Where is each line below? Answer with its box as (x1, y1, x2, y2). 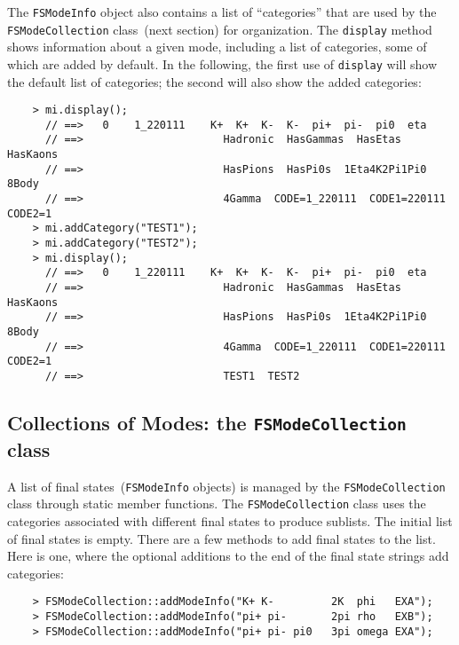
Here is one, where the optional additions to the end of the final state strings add (7, 547, 449, 565)
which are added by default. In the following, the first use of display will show (7, 54, 438, 73)
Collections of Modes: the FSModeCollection (7, 409, 407, 437)
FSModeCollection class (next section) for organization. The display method (7, 20, 432, 38)
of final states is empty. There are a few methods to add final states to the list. (7, 529, 436, 547)
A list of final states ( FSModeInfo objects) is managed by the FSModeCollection (7, 476, 446, 495)
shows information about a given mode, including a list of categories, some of (7, 37, 427, 56)
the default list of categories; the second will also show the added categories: (7, 72, 422, 90)
